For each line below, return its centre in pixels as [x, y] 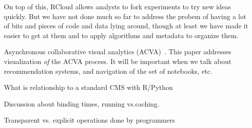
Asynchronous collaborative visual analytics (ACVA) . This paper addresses [118, 52]
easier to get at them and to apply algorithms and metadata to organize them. [121, 35]
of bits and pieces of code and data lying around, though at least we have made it [126, 26]
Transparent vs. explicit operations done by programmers [89, 120]
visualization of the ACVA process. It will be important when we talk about [118, 61]
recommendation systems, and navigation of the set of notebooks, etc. [108, 71]
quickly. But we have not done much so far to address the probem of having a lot [125, 16]
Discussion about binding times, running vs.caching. [82, 103]
